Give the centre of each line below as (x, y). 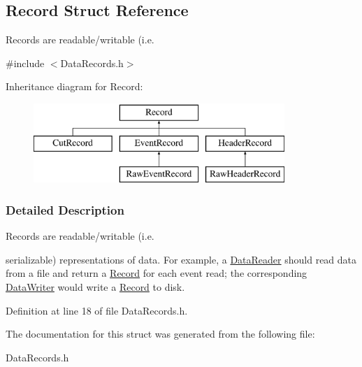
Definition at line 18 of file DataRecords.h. (97, 310)
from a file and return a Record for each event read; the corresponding (157, 273)
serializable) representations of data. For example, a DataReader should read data (181, 259)
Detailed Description (65, 209)
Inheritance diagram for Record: (74, 86)
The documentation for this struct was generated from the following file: (160, 334)
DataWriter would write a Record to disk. (95, 286)
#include (25, 63)
